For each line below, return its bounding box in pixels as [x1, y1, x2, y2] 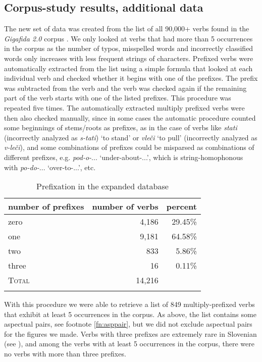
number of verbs [92, 200, 159, 213]
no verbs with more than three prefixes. [4, 348, 126, 359]
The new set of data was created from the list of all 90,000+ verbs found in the [4, 23, 249, 34]
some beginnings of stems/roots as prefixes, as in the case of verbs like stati [4, 122, 237, 133]
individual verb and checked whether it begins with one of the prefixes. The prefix [4, 73, 258, 83]
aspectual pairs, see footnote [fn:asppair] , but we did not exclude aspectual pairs [4, 319, 252, 329]
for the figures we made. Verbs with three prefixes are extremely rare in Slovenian [4, 328, 257, 339]
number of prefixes [8, 200, 84, 213]
